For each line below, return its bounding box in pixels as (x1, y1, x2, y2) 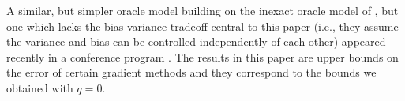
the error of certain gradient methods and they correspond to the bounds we (6, 64, 377, 80)
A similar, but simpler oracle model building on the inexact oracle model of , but (6, 2, 399, 18)
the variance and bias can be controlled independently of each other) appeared (6, 33, 386, 50)
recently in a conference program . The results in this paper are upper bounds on (6, 48, 399, 65)
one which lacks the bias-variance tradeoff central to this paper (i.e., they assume (6, 17, 399, 34)
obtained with (6, 79, 73, 95)
